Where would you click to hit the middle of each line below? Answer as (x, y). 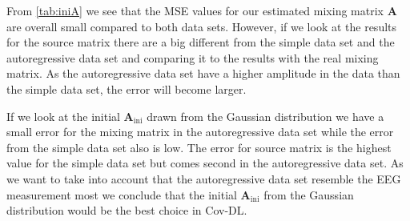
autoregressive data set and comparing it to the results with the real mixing (193, 57)
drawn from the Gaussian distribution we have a (265, 116)
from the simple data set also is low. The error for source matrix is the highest (199, 147)
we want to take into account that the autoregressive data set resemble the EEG (204, 178)
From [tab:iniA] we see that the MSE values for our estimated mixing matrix (195, 10)
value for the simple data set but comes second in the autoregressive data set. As (205, 163)
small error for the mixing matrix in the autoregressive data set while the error (200, 132)
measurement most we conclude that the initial (122, 194)
